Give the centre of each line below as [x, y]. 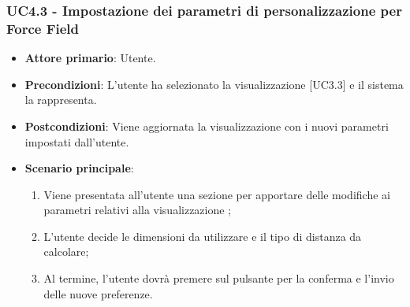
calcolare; [66, 252]
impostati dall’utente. [77, 141]
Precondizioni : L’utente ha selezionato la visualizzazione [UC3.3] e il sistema [214, 84]
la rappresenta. [61, 100]
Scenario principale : [79, 168]
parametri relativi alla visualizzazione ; [138, 210]
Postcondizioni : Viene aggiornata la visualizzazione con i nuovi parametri [207, 126]
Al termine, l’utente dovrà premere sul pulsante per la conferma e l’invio [219, 278]
